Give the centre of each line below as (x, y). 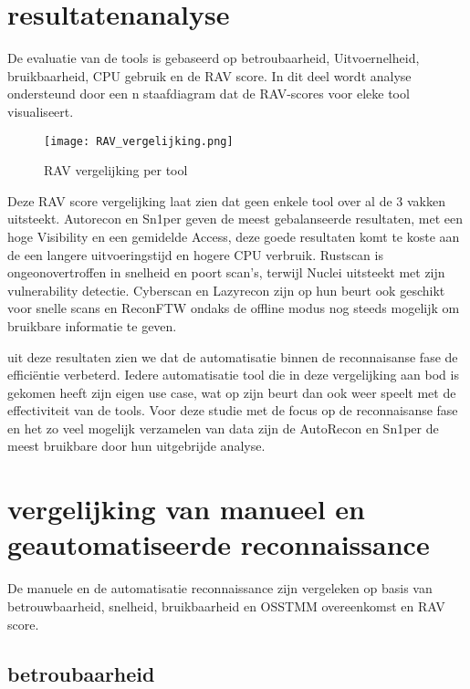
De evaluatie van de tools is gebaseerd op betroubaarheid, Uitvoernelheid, (214, 58)
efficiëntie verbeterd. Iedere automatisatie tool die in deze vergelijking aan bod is (233, 375)
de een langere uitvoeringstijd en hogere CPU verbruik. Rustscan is (195, 254)
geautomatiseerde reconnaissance (219, 544)
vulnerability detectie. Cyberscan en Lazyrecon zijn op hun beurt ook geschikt (226, 290)
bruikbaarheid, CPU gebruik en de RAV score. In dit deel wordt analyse (209, 75)
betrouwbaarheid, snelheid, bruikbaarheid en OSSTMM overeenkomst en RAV (226, 605)
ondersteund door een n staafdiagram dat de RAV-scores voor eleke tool (209, 94)
